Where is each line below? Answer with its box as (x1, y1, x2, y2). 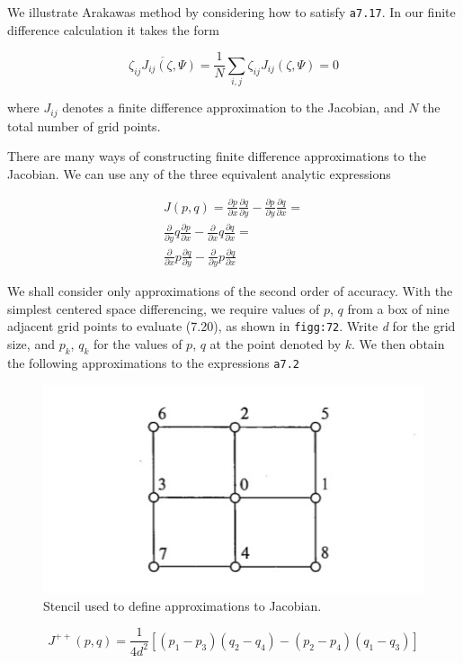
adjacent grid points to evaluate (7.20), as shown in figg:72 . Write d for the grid (7, 317, 456, 336)
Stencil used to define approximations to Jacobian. (43, 596, 322, 614)
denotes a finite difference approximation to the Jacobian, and (62, 98, 405, 117)
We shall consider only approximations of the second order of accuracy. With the (7, 282, 453, 300)
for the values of (93, 335, 183, 354)
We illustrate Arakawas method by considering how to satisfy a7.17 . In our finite (7, 3, 456, 21)
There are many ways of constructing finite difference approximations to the (7, 147, 426, 166)
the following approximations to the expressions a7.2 (7, 353, 299, 372)
